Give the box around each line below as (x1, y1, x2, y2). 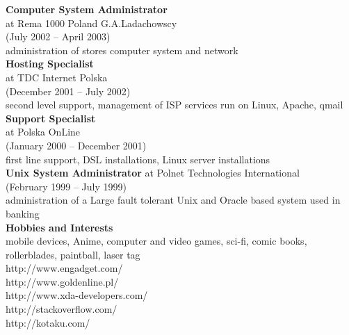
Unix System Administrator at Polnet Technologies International (6, 165, 300, 180)
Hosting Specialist (6, 56, 94, 71)
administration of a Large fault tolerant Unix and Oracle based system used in (6, 193, 341, 207)
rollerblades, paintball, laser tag (6, 247, 140, 261)
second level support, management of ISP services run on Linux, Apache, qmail (6, 97, 343, 112)
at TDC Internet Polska (6, 70, 108, 84)
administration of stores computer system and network (6, 42, 238, 57)
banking (6, 206, 40, 220)
